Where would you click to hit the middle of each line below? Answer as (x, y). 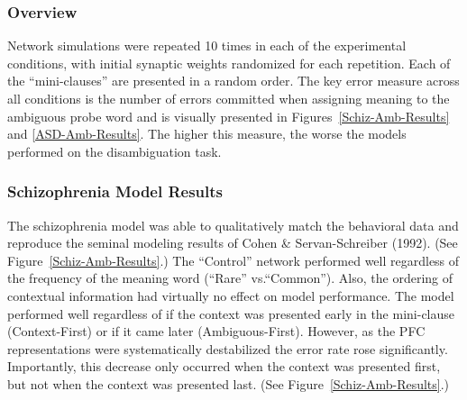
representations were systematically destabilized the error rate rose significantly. (228, 348)
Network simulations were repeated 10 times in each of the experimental (207, 45)
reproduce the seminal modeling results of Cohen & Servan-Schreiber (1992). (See (233, 243)
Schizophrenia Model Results (115, 191)
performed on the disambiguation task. (114, 151)
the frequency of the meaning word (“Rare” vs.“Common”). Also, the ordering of (230, 278)
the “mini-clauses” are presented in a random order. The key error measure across (233, 81)
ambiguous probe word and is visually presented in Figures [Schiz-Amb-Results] (229, 116)
